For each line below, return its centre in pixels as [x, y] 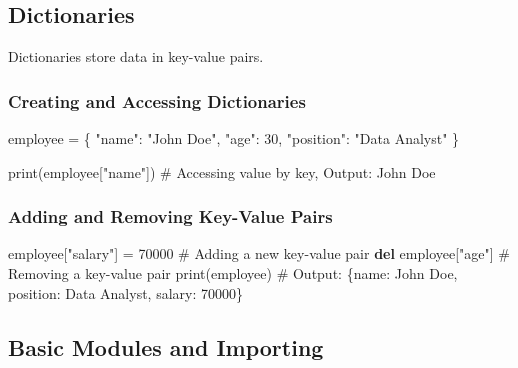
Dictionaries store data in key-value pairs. [136, 56]
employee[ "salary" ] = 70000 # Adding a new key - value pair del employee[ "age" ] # [259, 253]
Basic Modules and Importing [166, 346]
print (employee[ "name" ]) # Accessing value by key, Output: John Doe [222, 171]
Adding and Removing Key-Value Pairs [170, 216]
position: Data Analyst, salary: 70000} [125, 292]
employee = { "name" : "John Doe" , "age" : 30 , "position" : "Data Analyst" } [234, 138]
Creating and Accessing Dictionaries [157, 100]
